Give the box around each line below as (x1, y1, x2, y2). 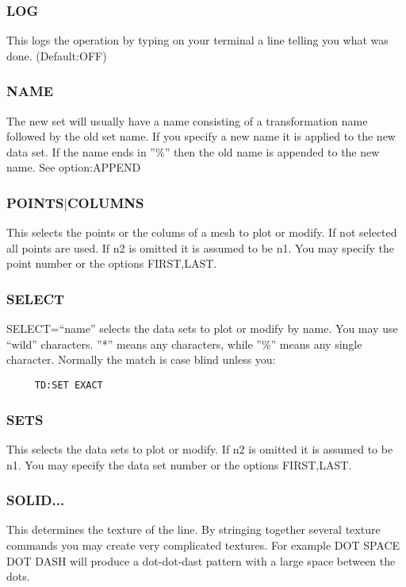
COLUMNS (67, 192, 144, 212)
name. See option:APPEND (6, 159, 141, 176)
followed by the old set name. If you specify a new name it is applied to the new (6, 128, 396, 145)
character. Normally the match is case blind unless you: (6, 351, 276, 368)
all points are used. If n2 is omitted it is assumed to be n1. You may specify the (6, 239, 394, 256)
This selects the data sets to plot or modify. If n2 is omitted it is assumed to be (6, 440, 393, 457)
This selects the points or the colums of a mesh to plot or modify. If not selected (6, 224, 397, 241)
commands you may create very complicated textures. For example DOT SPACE (6, 536, 400, 553)
